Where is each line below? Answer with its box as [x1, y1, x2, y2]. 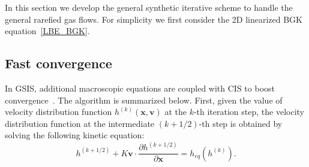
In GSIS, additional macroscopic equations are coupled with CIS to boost [5, 81, 275, 94]
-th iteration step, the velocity [193, 105, 304, 118]
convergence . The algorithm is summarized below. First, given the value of [5, 93, 283, 106]
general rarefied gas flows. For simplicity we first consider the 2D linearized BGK [5, 13, 302, 25]
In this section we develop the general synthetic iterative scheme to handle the [5, 1, 293, 13]
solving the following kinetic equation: [5, 129, 145, 141]
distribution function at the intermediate [5, 117, 155, 129]
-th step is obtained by [199, 117, 283, 129]
